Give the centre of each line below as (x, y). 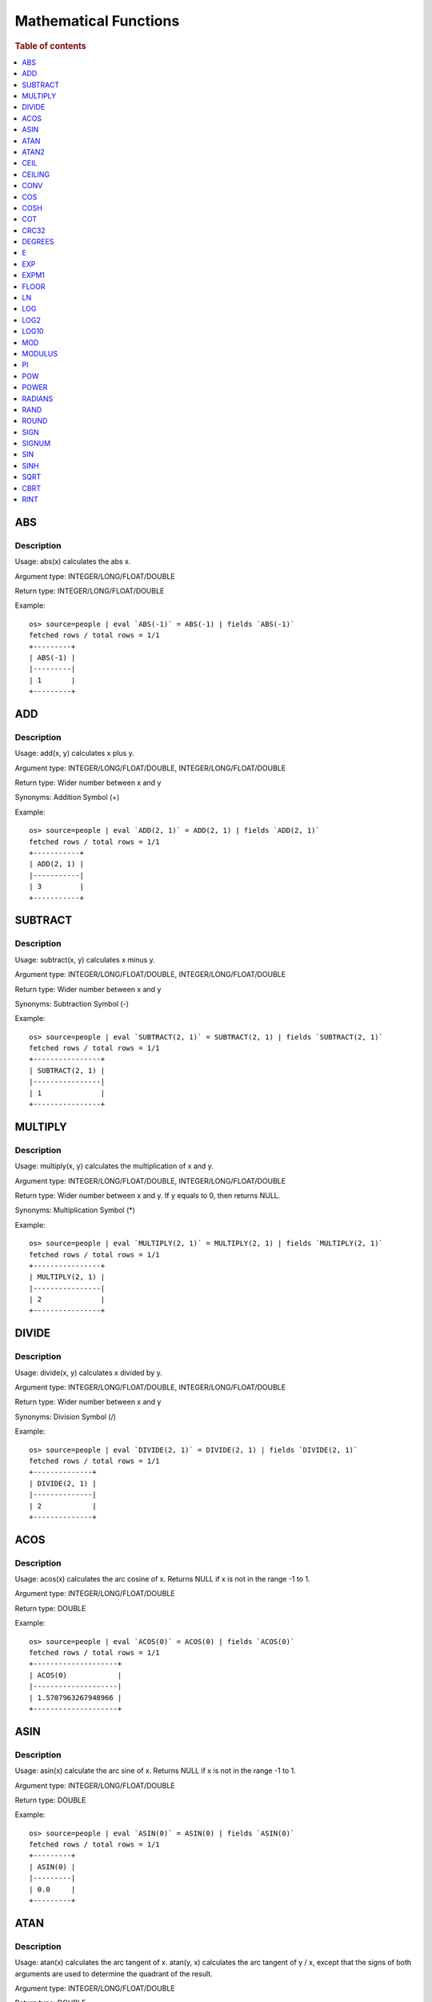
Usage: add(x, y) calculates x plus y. (75, 754)
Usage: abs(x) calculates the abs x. (73, 561)
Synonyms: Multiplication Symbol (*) (75, 1210)
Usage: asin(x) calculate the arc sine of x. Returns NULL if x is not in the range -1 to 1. (155, 1771)
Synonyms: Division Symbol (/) (65, 1417)
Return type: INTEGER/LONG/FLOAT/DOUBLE (90, 591)
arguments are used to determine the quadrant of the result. (114, 1973)
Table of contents (51, 46)
